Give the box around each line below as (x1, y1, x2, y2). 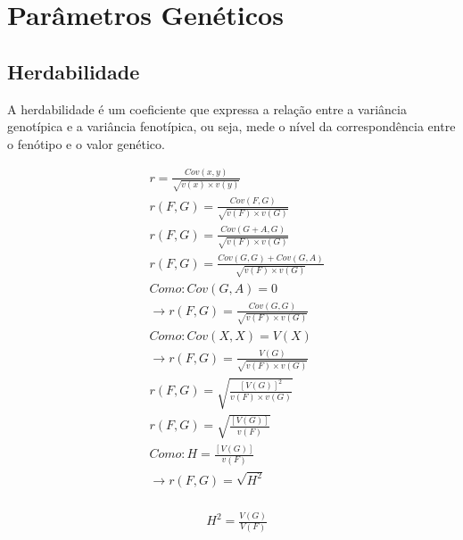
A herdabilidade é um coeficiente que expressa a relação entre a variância (7, 99, 407, 118)
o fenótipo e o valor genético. (7, 134, 165, 153)
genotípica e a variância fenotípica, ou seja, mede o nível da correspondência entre (7, 117, 456, 136)
